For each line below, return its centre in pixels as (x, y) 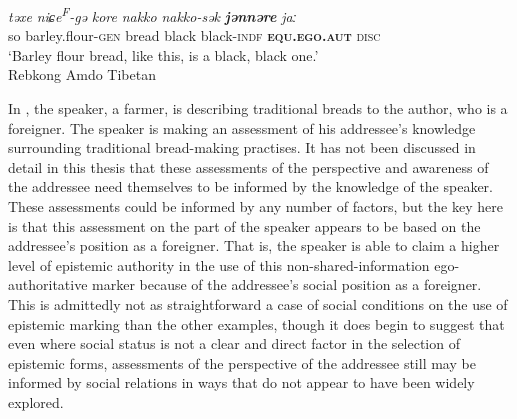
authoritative (48, 284)
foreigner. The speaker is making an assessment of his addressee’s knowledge (242, 127)
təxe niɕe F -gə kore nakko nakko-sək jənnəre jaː (152, 14)
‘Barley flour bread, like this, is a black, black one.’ (163, 54)
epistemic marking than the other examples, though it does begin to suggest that (256, 323)
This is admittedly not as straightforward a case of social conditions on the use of (258, 303)
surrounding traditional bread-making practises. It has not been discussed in (242, 147)
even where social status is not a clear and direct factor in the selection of (234, 343)
